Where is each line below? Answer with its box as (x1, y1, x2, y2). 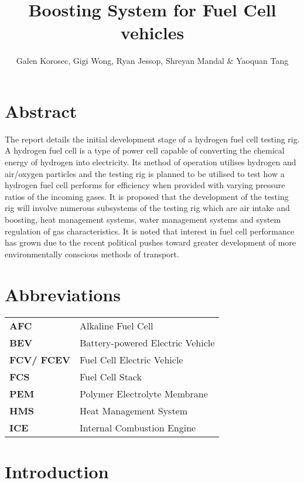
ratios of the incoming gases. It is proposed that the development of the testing (5, 190, 289, 202)
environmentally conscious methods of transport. (5, 247, 179, 260)
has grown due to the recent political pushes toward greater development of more (5, 236, 296, 249)
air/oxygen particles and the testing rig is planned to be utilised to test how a (5, 167, 285, 179)
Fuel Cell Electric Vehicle (79, 352, 183, 366)
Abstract (5, 98, 77, 123)
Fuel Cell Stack (79, 369, 142, 383)
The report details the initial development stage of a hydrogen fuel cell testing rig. (5, 132, 300, 145)
